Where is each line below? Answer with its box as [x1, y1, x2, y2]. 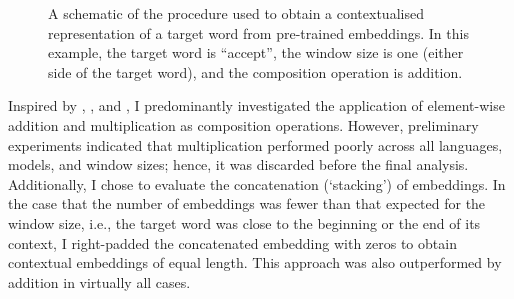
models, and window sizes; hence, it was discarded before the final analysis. [8, 154, 469, 175]
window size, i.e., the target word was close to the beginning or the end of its [8, 212, 481, 233]
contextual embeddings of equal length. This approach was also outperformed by [8, 252, 502, 273]
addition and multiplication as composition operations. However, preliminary [8, 114, 479, 135]
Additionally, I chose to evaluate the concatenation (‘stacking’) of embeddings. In [8, 173, 506, 194]
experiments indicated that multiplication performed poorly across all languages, [8, 134, 503, 155]
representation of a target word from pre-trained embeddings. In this [48, 22, 469, 43]
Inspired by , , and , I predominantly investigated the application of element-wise [8, 95, 505, 116]
